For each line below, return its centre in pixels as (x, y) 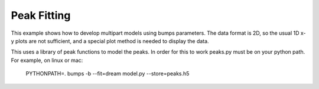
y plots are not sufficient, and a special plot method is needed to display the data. (110, 41)
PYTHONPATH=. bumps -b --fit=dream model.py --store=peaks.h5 (108, 74)
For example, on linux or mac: (47, 60)
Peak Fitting (41, 15)
